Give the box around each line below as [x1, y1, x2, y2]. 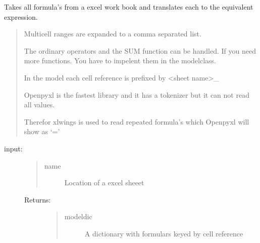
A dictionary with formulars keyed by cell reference [84, 228, 243, 238]
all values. [24, 99, 55, 110]
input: [4, 143, 23, 153]
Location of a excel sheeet [64, 177, 144, 188]
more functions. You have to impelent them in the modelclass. [24, 55, 216, 66]
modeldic [64, 211, 92, 222]
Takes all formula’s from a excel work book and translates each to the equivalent [4, 2, 253, 12]
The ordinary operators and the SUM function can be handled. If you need [24, 45, 256, 56]
